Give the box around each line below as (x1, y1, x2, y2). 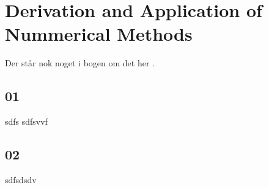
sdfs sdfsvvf (5, 115, 48, 128)
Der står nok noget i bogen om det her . (5, 57, 155, 69)
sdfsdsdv (5, 173, 37, 186)
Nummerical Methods (5, 21, 193, 46)
